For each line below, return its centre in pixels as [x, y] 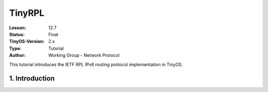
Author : [17, 55]
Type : [15, 48]
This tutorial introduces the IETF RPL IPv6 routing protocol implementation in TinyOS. [96, 64]
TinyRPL [27, 13]
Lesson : [18, 28]
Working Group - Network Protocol [84, 55]
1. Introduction [32, 78]
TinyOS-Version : [27, 42]
